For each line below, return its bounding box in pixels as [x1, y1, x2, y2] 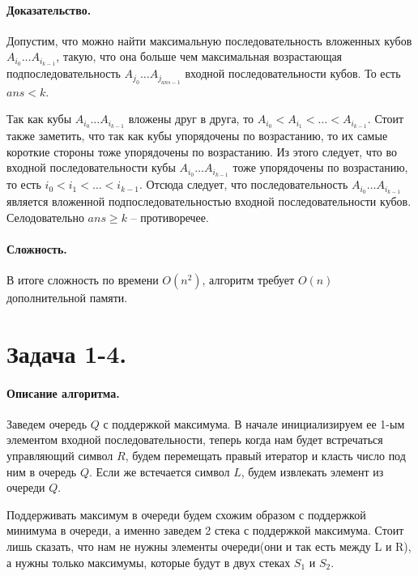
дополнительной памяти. [6, 289, 128, 305]
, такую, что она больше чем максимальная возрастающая [56, 48, 343, 65]
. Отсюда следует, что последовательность [139, 176, 348, 193]
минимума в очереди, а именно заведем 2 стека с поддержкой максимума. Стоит [6, 522, 404, 539]
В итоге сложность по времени [6, 271, 159, 288]
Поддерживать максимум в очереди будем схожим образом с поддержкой [6, 506, 366, 523]
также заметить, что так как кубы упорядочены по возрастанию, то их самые [6, 127, 388, 144]
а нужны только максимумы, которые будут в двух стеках [6, 553, 291, 570]
